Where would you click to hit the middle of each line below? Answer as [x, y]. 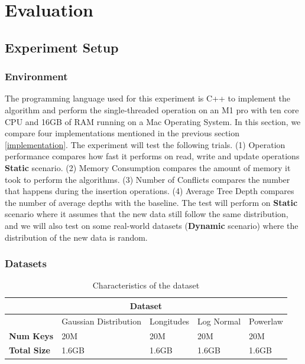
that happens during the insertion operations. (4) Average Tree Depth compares [150, 191]
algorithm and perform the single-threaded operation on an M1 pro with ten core [152, 109]
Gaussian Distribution [101, 321]
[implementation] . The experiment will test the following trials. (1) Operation [145, 144]
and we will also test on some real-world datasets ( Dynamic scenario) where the [152, 225]
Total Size [30, 350]
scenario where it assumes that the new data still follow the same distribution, [147, 214]
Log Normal [219, 321]
